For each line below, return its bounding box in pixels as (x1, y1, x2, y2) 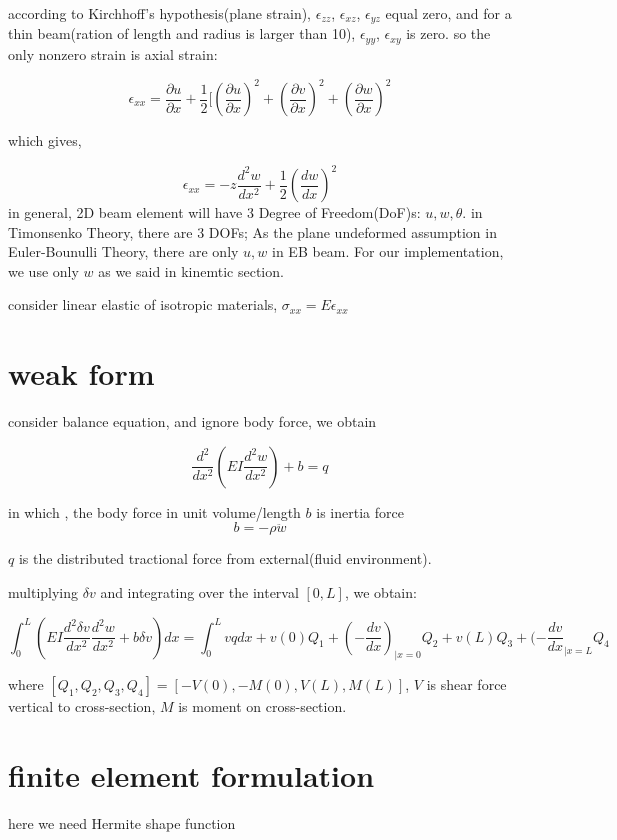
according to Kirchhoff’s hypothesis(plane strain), (8, 3, 312, 23)
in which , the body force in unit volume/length (8, 501, 301, 522)
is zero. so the (406, 23, 491, 44)
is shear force (426, 674, 507, 695)
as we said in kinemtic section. (98, 260, 284, 281)
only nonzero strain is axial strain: (8, 43, 218, 64)
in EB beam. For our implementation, (272, 241, 504, 262)
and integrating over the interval (100, 581, 299, 602)
